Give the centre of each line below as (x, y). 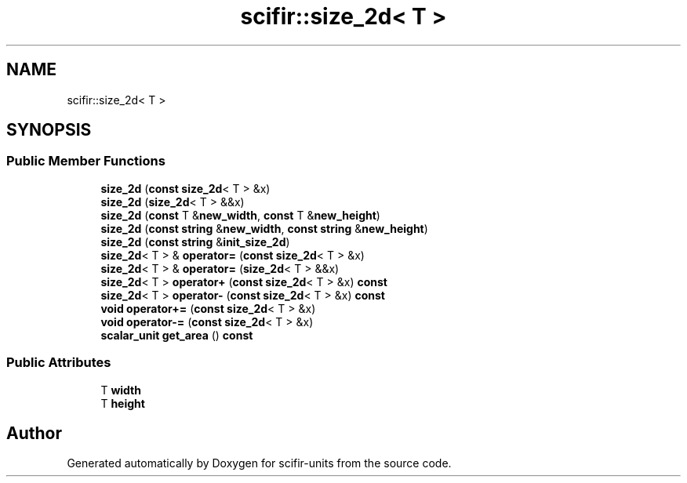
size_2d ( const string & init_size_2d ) (195, 241)
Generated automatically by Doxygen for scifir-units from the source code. (259, 463)
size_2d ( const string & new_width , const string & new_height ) (264, 228)
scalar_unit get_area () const (177, 335)
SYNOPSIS (49, 130)
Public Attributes (59, 363)
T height (123, 403)
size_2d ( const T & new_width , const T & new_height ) (240, 215)
